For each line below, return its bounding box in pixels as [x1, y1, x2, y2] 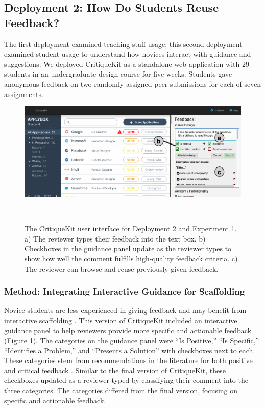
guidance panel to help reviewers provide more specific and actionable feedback [4, 325, 252, 335]
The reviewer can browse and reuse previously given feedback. [25, 263, 219, 274]
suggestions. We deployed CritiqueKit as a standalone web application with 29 [4, 58, 249, 69]
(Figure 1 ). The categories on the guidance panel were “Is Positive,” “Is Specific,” [4, 335, 259, 346]
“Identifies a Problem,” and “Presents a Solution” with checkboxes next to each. [4, 345, 255, 355]
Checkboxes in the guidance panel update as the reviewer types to [25, 243, 232, 254]
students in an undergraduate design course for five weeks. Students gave [4, 68, 232, 79]
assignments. [4, 88, 43, 99]
